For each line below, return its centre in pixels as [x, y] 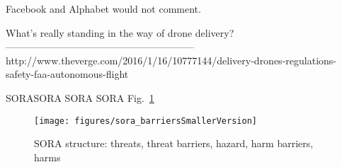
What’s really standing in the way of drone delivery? [120, 32]
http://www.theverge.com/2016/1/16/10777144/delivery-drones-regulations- [171, 60]
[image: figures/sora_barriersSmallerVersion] [146, 121]
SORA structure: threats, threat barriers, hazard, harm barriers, [174, 143]
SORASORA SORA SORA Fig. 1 [80, 97]
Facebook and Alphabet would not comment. [103, 8]
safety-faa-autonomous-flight [67, 74]
